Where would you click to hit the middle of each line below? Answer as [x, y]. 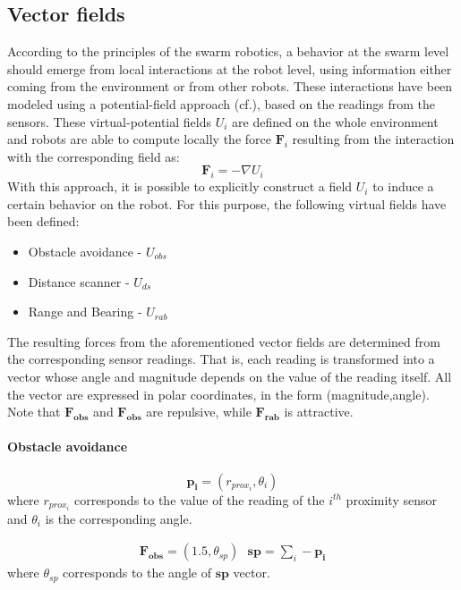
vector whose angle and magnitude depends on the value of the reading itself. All [230, 376]
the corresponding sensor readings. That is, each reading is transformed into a [221, 359]
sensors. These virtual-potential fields [109, 121]
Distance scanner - [79, 281]
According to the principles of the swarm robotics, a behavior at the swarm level [228, 51]
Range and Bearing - [85, 312]
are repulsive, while [199, 412]
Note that [34, 412]
